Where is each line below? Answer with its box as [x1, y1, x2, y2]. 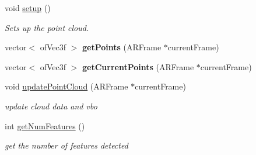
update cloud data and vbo [5, 99, 97, 112]
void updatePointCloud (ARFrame [5, 80, 128, 92]
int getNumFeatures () [5, 119, 85, 132]
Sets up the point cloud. [5, 21, 89, 33]
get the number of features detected [5, 139, 128, 151]
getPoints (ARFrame [82, 41, 162, 53]
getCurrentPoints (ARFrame [82, 60, 194, 73]
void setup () [5, 2, 51, 13]
